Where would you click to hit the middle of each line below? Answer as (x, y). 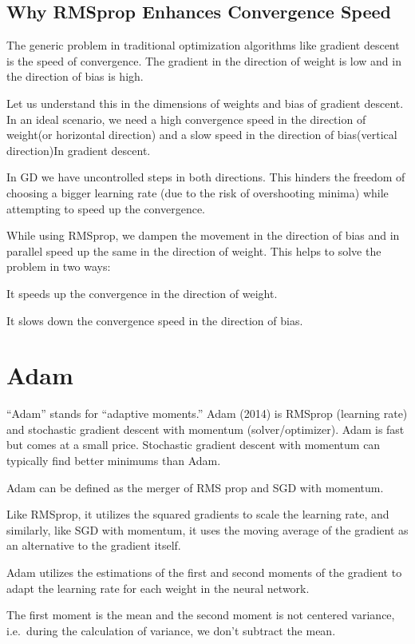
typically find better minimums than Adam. (114, 461)
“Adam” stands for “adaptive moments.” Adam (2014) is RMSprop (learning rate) (207, 413)
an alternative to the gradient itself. (94, 545)
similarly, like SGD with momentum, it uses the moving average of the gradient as (207, 529)
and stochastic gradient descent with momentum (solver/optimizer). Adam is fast (206, 429)
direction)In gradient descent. (79, 150)
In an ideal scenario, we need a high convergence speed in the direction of (186, 119)
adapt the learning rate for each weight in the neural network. (158, 588)
